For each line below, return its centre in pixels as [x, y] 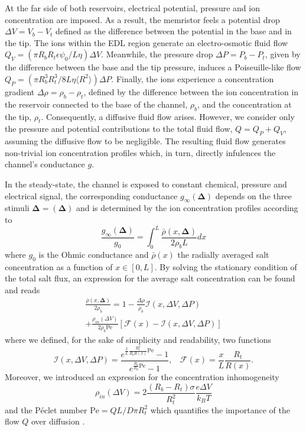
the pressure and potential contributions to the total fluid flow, [119, 129]
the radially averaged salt [223, 254]
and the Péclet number [46, 409]
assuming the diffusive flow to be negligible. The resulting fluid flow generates [145, 141]
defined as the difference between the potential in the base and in [173, 31]
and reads [22, 289]
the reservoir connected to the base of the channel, [96, 104]
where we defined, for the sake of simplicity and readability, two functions [138, 339]
